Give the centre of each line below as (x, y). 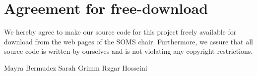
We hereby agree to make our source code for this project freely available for (120, 32)
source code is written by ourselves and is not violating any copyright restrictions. (128, 51)
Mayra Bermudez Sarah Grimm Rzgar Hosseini (76, 67)
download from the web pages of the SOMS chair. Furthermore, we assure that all (128, 41)
